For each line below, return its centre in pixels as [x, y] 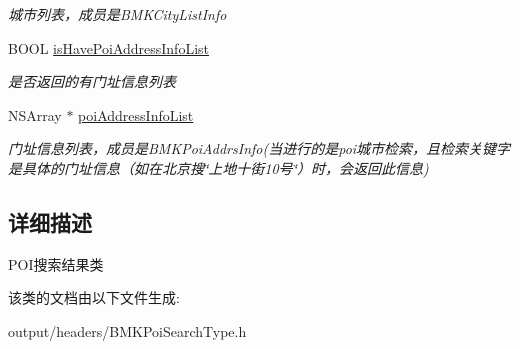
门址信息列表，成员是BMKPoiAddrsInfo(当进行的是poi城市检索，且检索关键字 [259, 148]
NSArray [35, 114]
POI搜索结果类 [56, 263]
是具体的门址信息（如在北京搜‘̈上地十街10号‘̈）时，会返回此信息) [218, 167]
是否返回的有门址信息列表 [92, 81]
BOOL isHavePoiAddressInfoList [109, 47]
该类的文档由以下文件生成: [94, 297]
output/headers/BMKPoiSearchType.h [127, 330]
